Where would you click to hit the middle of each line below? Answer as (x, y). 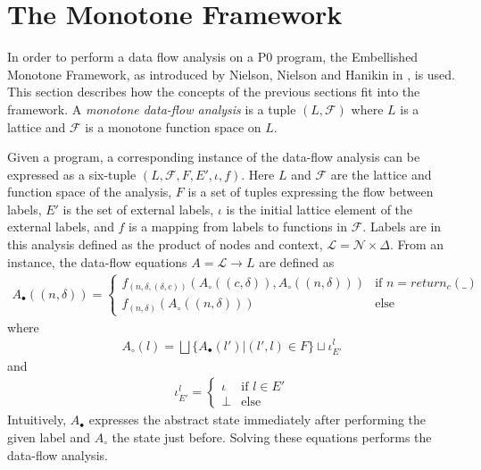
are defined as (297, 261)
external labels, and (61, 227)
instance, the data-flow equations (97, 261)
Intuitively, (37, 420)
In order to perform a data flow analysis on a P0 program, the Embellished (213, 57)
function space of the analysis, (90, 192)
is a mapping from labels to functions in (238, 227)
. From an (417, 244)
